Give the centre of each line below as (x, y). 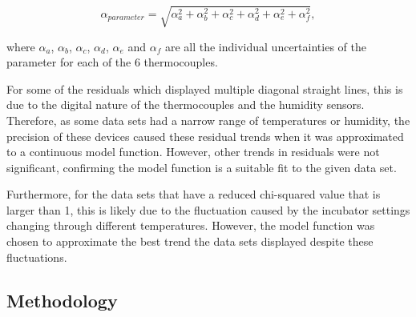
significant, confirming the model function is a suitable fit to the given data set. (202, 167)
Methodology (62, 300)
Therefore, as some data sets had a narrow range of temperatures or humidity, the (208, 120)
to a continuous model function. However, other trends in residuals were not (193, 152)
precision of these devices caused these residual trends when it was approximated (205, 136)
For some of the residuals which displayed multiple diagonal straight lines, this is (205, 88)
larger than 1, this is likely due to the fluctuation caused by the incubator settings (208, 209)
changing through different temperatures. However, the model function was (191, 225)
